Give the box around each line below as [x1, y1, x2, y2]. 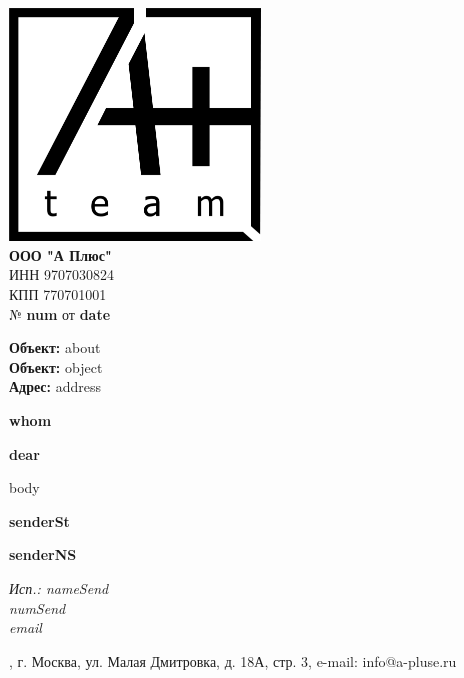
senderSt [9, 510, 70, 531]
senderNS [9, 544, 77, 565]
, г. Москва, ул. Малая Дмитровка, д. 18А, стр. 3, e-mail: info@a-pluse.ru [9, 650, 457, 671]
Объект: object [9, 356, 103, 377]
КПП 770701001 [9, 283, 107, 304]
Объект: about [9, 337, 101, 358]
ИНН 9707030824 [9, 264, 114, 285]
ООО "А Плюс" [9, 244, 112, 265]
